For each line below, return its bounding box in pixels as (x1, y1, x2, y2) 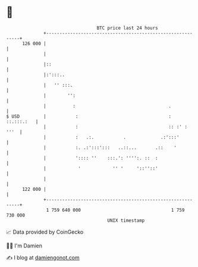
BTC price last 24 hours (96, 25, 159, 31)
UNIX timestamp (107, 217, 145, 224)
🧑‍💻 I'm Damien (6, 242, 43, 249)
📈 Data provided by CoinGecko (6, 228, 84, 235)
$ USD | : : (6, 113, 171, 120)
